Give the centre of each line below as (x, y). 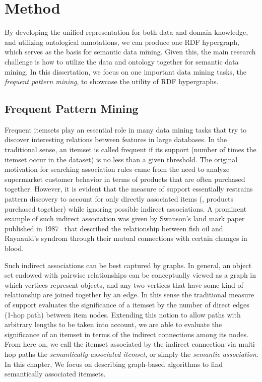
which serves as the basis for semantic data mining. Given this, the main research (130, 52)
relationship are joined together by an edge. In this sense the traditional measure (129, 295)
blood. (14, 248)
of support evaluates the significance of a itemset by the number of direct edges (127, 304)
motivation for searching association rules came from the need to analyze (117, 169)
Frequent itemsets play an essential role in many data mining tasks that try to (126, 129)
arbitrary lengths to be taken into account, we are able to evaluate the (113, 324)
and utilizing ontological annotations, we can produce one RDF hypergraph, (122, 42)
